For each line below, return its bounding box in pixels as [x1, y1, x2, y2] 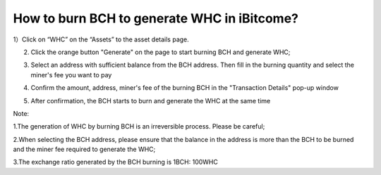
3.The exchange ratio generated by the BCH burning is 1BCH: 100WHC [13, 158, 218, 167]
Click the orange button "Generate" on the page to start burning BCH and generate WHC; [30, 48, 291, 56]
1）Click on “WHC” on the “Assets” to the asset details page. [13, 35, 190, 44]
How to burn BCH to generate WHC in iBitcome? [13, 11, 299, 26]
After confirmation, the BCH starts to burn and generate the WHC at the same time [30, 96, 271, 105]
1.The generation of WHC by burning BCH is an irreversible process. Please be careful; [13, 122, 265, 131]
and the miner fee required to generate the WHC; [13, 145, 156, 154]
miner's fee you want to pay [30, 70, 112, 79]
